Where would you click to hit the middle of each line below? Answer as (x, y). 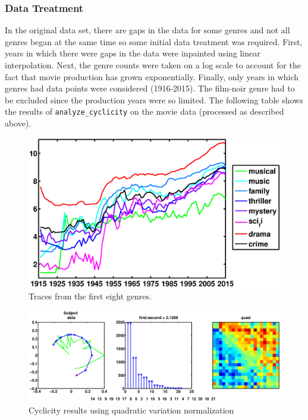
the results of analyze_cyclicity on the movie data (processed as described (144, 111)
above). (18, 123)
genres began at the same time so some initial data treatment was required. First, (154, 41)
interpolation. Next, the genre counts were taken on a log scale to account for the (153, 65)
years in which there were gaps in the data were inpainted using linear (133, 53)
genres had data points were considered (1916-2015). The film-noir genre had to (150, 88)
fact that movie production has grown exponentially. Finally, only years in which (152, 76)
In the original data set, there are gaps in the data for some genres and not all (147, 30)
